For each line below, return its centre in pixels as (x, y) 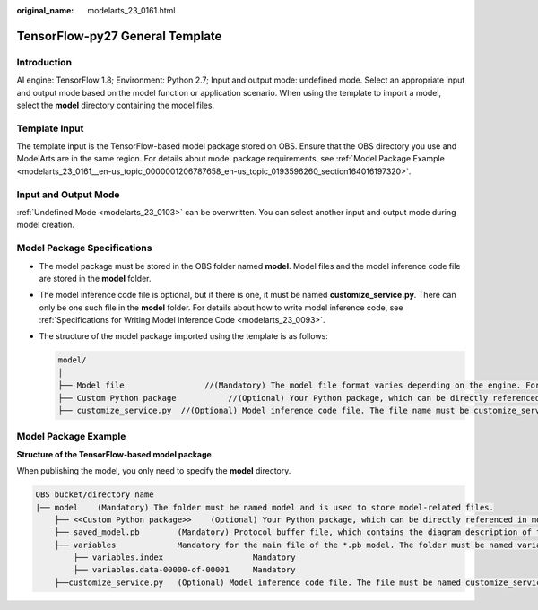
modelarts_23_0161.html (131, 10)
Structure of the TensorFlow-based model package (114, 454)
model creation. (46, 225)
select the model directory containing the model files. (116, 105)
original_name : (45, 10)
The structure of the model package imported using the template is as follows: (184, 336)
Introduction (44, 62)
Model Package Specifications (84, 248)
